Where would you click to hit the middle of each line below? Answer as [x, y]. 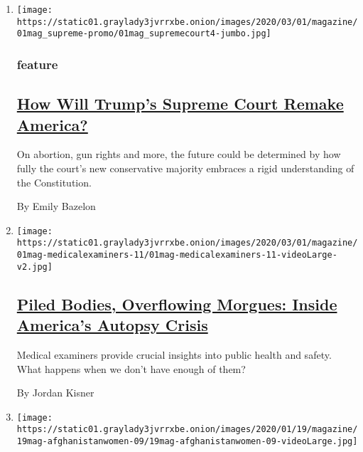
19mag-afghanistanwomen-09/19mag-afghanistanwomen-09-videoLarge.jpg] [187, 442]
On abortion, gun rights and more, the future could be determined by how [179, 154]
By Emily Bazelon [56, 206]
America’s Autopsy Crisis [112, 325]
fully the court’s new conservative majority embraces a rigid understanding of [185, 168]
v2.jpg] [34, 267]
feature [37, 64]
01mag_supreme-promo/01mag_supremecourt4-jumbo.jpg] [144, 34]
